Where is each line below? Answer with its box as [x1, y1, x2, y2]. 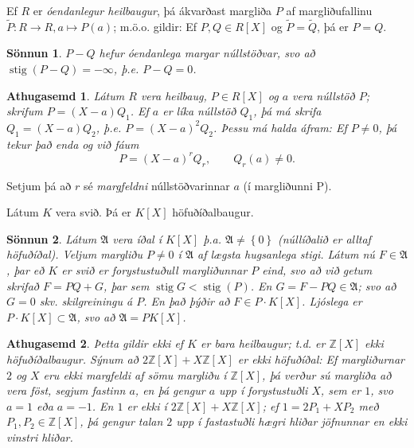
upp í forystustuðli [219, 382, 308, 399]
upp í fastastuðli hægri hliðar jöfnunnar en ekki [176, 413, 408, 430]
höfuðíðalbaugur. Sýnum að [6, 351, 139, 368]
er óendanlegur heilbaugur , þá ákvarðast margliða [33, 2, 272, 18]
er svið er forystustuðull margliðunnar [61, 262, 248, 279]
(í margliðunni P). [243, 177, 332, 193]
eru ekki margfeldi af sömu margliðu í [43, 366, 227, 383]
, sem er [320, 382, 361, 399]
